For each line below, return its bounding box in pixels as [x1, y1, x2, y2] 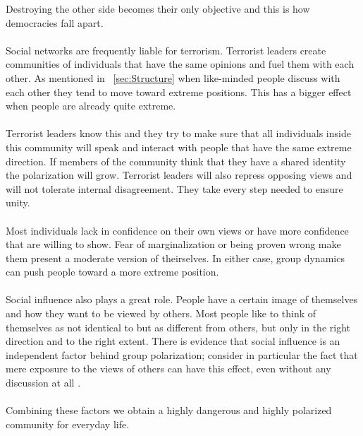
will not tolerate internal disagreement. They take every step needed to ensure [6, 181, 343, 196]
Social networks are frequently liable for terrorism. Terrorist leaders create [6, 42, 326, 57]
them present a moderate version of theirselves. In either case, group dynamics [6, 250, 345, 265]
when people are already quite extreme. [6, 98, 176, 113]
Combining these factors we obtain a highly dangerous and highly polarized [6, 403, 332, 418]
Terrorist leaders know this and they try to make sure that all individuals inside [6, 126, 351, 141]
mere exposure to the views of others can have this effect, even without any [6, 361, 331, 376]
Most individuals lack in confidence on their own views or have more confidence [6, 223, 349, 237]
